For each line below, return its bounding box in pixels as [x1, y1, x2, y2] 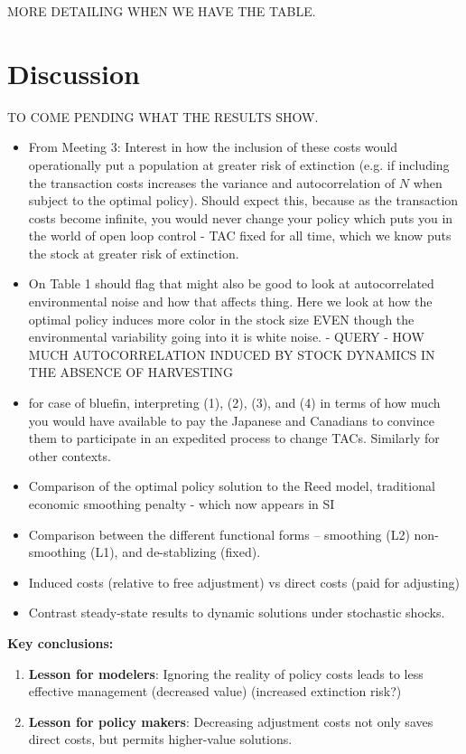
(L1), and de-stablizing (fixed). [89, 542, 261, 561]
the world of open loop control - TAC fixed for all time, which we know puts [28, 226, 452, 245]
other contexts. [28, 446, 111, 465]
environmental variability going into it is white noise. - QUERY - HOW [28, 327, 424, 346]
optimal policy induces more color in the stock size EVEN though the [28, 309, 415, 328]
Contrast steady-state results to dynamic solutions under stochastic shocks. [28, 603, 445, 622]
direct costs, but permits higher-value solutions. [28, 730, 293, 749]
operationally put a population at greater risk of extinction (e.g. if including [28, 155, 450, 174]
